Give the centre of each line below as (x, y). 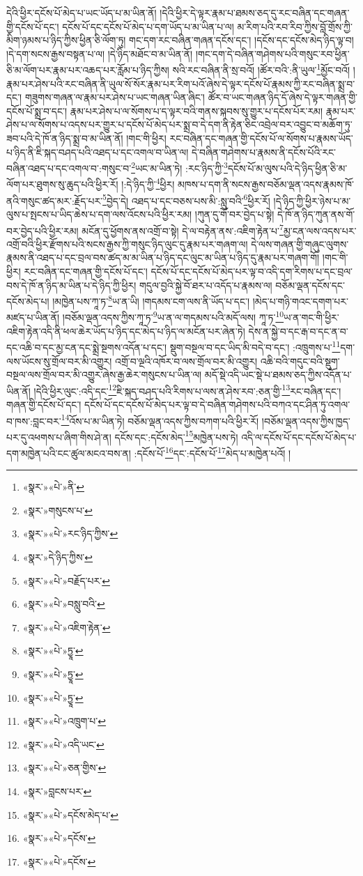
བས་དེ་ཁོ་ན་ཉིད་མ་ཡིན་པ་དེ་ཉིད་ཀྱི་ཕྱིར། (71, 285)
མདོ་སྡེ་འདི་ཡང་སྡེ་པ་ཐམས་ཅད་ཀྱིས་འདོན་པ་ (278, 375)
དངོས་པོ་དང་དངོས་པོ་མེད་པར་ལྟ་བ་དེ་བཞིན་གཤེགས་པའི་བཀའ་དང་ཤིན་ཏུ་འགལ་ (217, 404)
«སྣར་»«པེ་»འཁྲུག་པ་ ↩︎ (64, 721)
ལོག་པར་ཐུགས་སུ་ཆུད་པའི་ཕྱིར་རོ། (62, 184)
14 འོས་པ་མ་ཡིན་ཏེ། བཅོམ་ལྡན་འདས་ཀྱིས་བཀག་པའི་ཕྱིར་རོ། (160, 420)
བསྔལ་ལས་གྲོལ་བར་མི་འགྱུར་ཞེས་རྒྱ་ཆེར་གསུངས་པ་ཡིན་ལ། (104, 375)
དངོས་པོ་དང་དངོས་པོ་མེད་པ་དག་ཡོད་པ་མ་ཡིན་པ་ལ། (148, 26)
